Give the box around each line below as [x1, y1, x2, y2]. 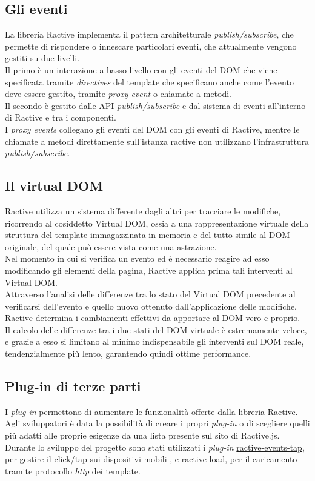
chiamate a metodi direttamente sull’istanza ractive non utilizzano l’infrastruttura [5, 134, 310, 147]
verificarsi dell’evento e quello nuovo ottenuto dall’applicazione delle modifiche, [5, 299, 297, 312]
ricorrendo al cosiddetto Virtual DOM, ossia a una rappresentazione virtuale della [5, 216, 309, 229]
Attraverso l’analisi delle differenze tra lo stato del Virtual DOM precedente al [5, 288, 296, 300]
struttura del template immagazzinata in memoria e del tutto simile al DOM [5, 228, 290, 241]
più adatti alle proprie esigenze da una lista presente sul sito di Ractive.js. [5, 429, 280, 442]
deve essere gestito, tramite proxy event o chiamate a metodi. [5, 87, 232, 100]
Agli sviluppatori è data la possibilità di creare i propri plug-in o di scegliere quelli [5, 417, 310, 430]
